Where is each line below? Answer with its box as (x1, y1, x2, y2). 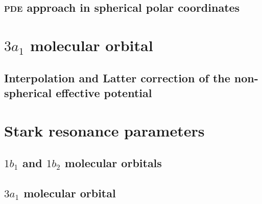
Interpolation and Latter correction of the (4, 70, 230, 85)
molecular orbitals (64, 155, 162, 171)
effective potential (56, 84, 152, 100)
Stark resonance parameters (4, 120, 205, 141)
